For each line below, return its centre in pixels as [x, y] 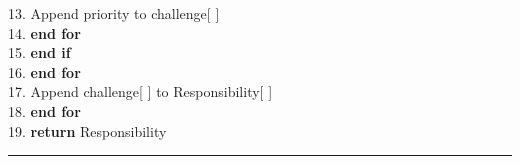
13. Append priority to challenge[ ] [114, 13]
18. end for [44, 110]
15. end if [39, 52]
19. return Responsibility [87, 130]
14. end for [44, 32]
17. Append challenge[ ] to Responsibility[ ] [140, 91]
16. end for [44, 71]
